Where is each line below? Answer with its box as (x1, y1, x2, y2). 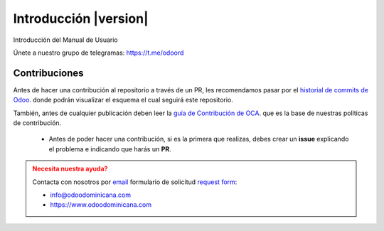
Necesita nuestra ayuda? (32, 164, 108, 173)
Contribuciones (13, 67, 85, 79)
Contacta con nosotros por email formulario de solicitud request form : (32, 178, 238, 186)
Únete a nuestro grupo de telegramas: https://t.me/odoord (13, 48, 184, 57)
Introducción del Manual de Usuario (13, 36, 119, 44)
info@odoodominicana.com (50, 190, 132, 199)
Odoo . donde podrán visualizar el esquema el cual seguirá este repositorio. (13, 96, 234, 104)
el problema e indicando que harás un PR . (48, 144, 171, 153)
